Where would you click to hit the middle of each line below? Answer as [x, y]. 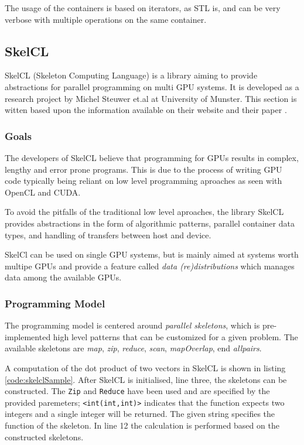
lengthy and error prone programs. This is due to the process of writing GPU [144, 169]
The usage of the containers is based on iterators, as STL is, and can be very [143, 8]
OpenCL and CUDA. [43, 192]
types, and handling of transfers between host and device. [108, 235]
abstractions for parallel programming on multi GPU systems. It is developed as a [152, 86]
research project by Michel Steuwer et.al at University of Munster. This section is [151, 98]
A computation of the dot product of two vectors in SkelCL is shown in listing [145, 367]
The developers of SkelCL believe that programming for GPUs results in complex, [152, 157]
